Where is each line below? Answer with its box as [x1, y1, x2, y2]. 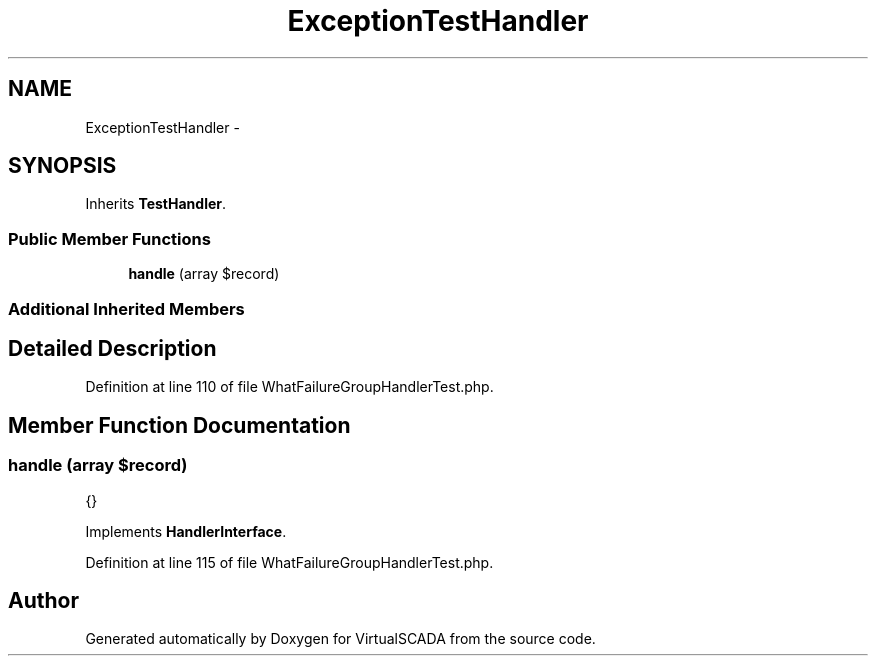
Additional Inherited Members [8, 298, 245, 319]
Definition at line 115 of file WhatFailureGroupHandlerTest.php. [85, 553, 494, 571]
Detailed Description [8, 335, 217, 361]
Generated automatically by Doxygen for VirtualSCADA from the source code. [85, 630, 596, 648]
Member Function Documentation [8, 412, 351, 438]
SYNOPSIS [8, 153, 117, 179]
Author [8, 588, 79, 614]
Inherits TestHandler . [85, 195, 227, 213]
